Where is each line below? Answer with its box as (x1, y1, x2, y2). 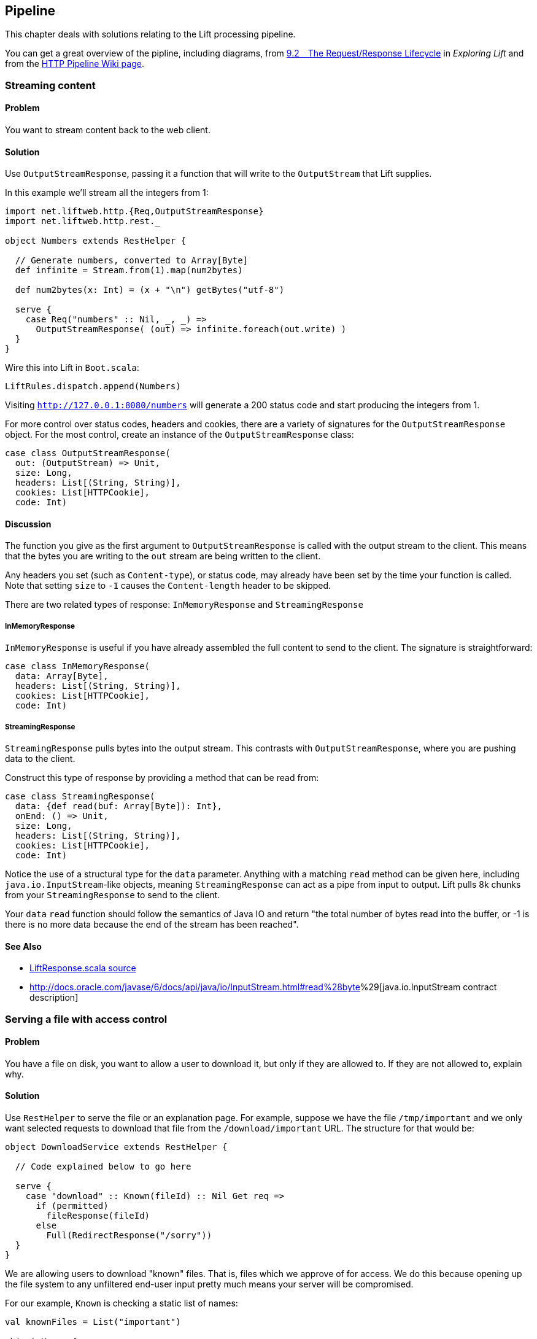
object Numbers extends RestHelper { (5, 236, 187, 246)
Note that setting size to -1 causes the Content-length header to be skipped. (5, 580, 331, 591)
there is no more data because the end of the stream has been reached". (5, 919, 299, 930)
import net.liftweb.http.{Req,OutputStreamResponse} (5, 206, 264, 217)
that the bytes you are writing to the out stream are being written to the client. (5, 551, 321, 562)
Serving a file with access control (5, 1012, 168, 1025)
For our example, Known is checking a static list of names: (5, 1298, 238, 1309)
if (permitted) (36, 1201, 109, 1211)
